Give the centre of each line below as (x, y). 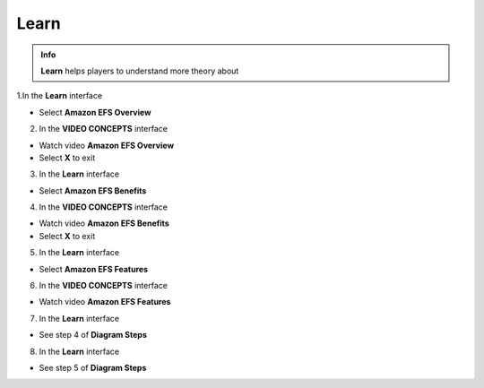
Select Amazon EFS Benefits (93, 190)
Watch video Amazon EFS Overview (107, 145)
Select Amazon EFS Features (93, 269)
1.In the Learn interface (60, 96)
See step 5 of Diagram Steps (93, 367)
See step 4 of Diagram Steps (93, 335)
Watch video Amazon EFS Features (105, 302)
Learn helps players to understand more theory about (140, 71)
